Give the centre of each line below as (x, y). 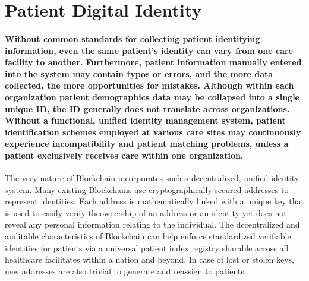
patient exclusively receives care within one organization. (124, 155)
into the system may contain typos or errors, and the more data (139, 73)
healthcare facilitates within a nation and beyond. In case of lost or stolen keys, (149, 259)
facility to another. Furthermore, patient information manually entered (153, 62)
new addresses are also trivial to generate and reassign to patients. (126, 271)
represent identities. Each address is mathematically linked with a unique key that (154, 201)
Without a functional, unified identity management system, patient (145, 120)
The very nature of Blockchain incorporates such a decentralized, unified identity (152, 178)
